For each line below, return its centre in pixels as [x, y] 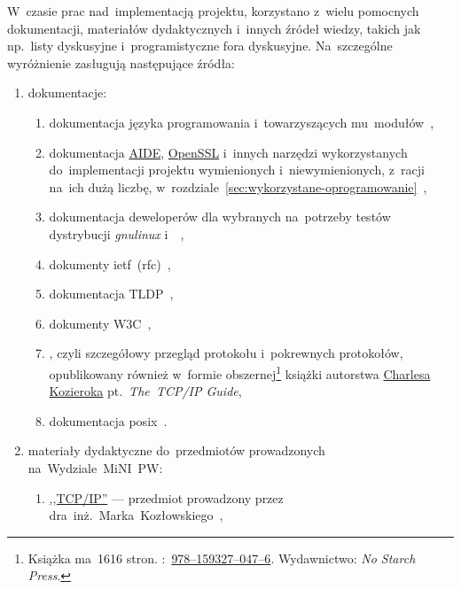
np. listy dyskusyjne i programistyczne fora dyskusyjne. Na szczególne [200, 46]
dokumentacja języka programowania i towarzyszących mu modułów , [242, 122]
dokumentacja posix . [108, 420]
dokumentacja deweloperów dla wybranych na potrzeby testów [220, 217]
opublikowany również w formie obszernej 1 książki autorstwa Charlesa [240, 372]
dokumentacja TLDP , [111, 294]
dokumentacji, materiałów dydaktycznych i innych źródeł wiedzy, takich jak [214, 28]
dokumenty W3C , [100, 323]
